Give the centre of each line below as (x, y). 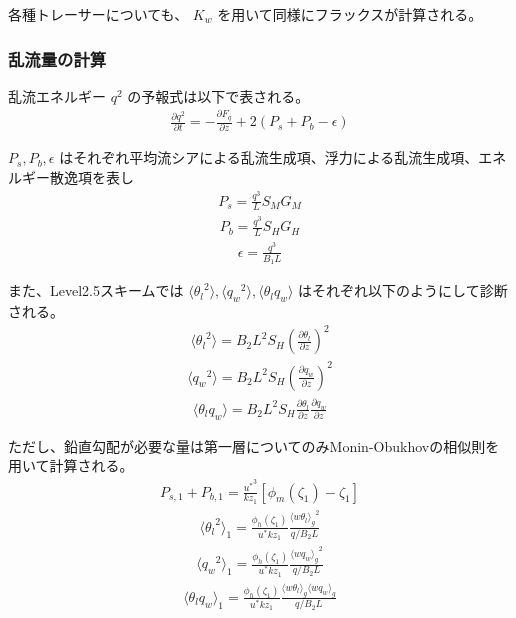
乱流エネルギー (57, 95)
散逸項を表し (91, 177)
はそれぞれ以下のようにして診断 (403, 290)
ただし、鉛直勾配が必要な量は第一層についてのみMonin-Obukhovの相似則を (254, 445)
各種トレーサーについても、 (98, 14)
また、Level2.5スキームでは (96, 290)
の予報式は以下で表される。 (218, 95)
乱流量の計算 (57, 58)
